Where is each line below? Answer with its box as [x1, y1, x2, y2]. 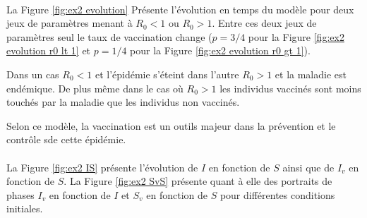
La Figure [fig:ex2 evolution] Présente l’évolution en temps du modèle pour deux [6, 1, 354, 16]
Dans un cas [6, 66, 59, 81]
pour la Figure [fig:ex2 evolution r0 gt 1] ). [130, 43, 311, 58]
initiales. [6, 201, 43, 216]
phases [6, 187, 35, 202]
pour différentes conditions [219, 187, 335, 202]
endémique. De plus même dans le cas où [6, 80, 183, 95]
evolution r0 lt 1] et [6, 43, 91, 58]
